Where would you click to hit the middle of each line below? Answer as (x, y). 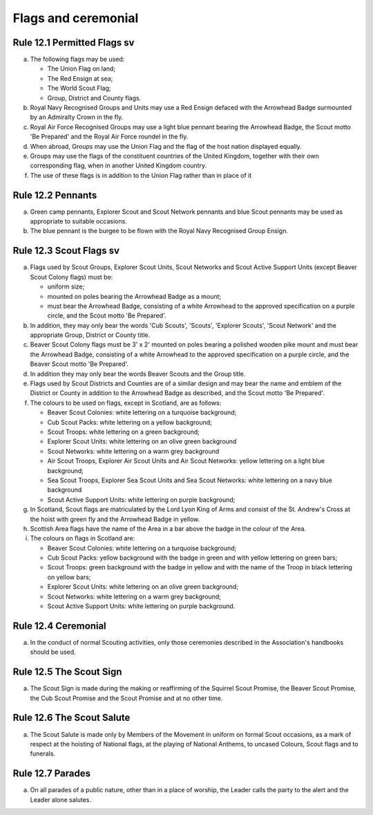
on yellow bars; (69, 577)
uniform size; (66, 286)
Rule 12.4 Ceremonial (59, 626)
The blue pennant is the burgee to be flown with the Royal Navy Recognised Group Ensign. (159, 231)
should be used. (53, 652)
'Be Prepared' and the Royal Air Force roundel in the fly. (109, 137)
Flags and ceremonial (76, 18)
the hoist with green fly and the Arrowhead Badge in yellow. (115, 519)
